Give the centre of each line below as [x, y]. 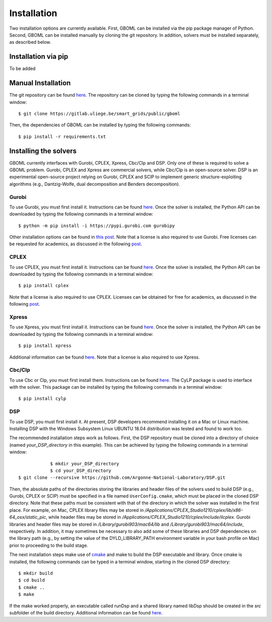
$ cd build [32, 580]
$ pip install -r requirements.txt [62, 136]
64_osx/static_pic [28, 517]
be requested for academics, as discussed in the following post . [76, 244]
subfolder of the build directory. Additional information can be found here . [86, 612]
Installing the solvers [43, 151]
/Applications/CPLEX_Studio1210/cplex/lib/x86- [194, 510]
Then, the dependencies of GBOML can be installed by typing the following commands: [100, 125]
